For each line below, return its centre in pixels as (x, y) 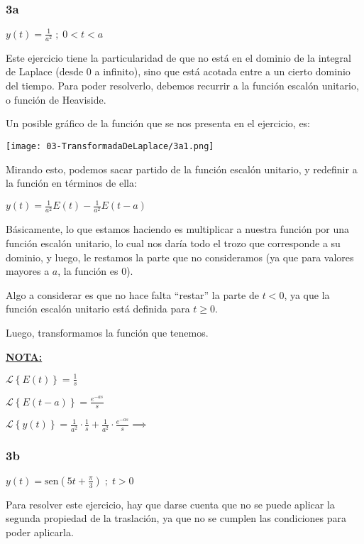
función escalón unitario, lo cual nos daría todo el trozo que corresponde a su (173, 243)
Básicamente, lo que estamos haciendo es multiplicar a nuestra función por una (178, 229)
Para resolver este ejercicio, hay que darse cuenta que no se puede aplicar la (170, 504)
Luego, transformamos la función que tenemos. (107, 332)
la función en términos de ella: (71, 183)
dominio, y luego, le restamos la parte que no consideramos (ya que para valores (180, 257)
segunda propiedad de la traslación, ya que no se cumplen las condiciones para (176, 518)
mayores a (28, 271)
